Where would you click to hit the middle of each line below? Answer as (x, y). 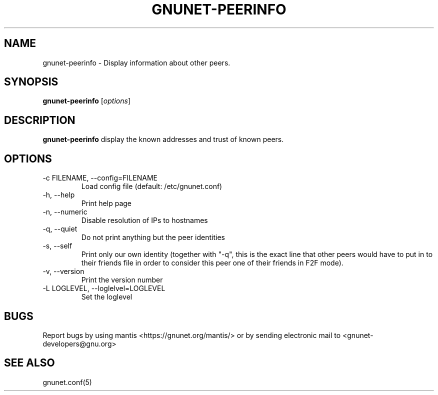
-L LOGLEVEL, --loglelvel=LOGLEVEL (104, 288)
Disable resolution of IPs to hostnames (144, 220)
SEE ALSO (29, 363)
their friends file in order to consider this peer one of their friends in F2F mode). (212, 263)
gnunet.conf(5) (67, 382)
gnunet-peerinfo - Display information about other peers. (136, 62)
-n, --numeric (65, 212)
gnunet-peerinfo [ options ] (87, 101)
